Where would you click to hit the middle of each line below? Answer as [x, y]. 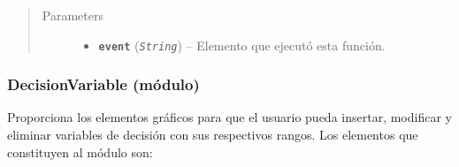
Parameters [73, 15]
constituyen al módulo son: [80, 152]
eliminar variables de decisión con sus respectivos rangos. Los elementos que [213, 135]
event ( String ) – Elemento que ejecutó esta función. [242, 45]
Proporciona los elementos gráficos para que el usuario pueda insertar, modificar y [229, 117]
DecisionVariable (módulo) [103, 84]
